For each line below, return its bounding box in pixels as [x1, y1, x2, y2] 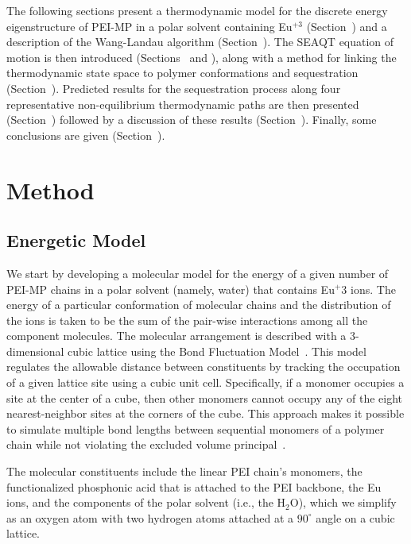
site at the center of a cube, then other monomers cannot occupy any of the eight [6, 389, 403, 406]
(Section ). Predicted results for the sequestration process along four [6, 79, 341, 96]
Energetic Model [6, 228, 146, 253]
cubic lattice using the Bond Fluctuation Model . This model [68, 342, 366, 359]
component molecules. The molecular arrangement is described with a [6, 327, 347, 344]
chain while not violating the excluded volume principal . [6, 436, 286, 453]
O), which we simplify [289, 494, 397, 511]
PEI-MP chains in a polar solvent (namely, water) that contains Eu [6, 280, 335, 297]
